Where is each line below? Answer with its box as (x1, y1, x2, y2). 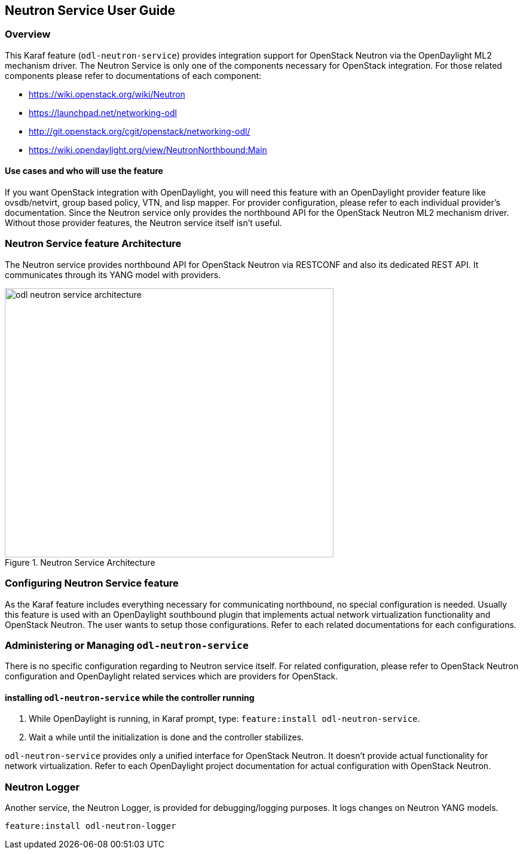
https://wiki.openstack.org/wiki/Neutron (29, 89, 185, 99)
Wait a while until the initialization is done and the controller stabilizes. (29, 732, 304, 743)
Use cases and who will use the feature (5, 166, 163, 176)
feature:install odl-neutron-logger (5, 821, 176, 831)
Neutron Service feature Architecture (5, 237, 182, 250)
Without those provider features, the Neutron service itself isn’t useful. (5, 218, 282, 228)
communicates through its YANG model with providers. (5, 269, 221, 280)
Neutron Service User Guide (5, 3, 175, 18)
